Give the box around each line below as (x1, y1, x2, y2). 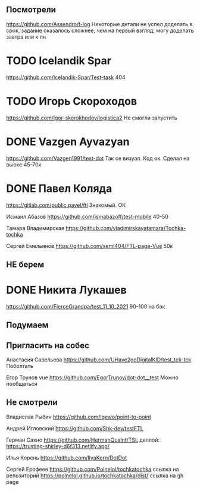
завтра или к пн (6, 33, 46, 40)
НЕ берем (6, 259, 45, 269)
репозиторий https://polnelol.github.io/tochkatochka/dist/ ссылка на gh (6, 472, 184, 479)
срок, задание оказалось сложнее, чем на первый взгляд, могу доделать (6, 27, 194, 34)
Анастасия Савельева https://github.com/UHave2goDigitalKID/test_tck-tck (6, 356, 192, 363)
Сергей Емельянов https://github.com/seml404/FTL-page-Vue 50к (6, 242, 173, 249)
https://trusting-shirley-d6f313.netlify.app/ (6, 442, 110, 449)
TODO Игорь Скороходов (6, 95, 137, 108)
